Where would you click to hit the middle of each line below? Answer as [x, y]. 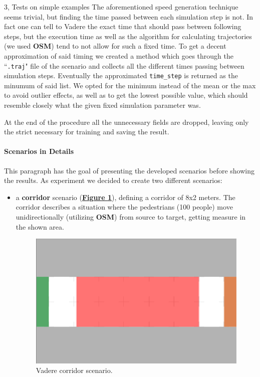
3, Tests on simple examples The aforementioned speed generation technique [121, 7]
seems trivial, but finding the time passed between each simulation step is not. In [129, 16]
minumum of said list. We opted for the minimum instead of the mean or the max [130, 85]
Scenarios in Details [39, 151]
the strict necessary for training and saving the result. [87, 132]
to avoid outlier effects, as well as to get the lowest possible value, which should [126, 95]
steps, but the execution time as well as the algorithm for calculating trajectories [128, 36]
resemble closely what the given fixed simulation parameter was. [102, 105]
